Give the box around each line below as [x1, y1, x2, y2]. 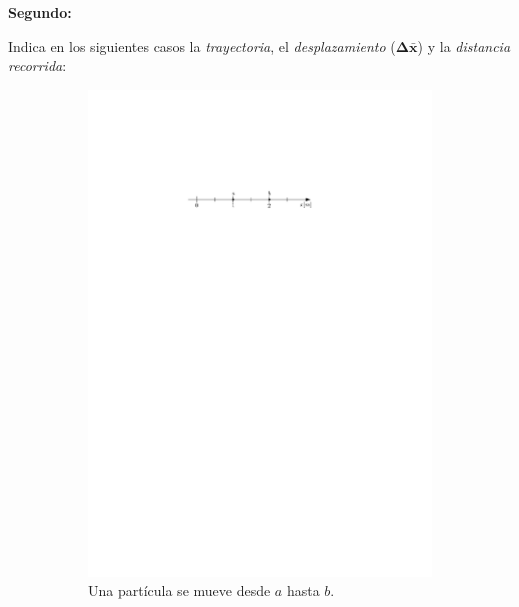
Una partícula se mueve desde [88, 580, 271, 601]
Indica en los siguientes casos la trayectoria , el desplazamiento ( [8, 35, 396, 56]
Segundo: [8, 2, 72, 22]
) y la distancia [417, 35, 511, 56]
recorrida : [8, 55, 67, 76]
